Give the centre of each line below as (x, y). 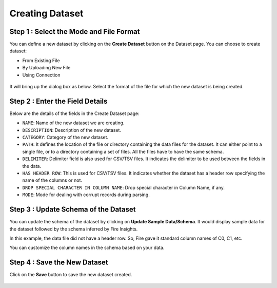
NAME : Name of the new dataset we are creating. (73, 123)
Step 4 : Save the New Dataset (59, 263)
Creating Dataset (46, 13)
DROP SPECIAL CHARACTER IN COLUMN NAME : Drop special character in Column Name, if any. (124, 187)
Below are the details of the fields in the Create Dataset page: (74, 113)
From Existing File (41, 60)
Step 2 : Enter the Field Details (58, 101)
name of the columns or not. (52, 180)
